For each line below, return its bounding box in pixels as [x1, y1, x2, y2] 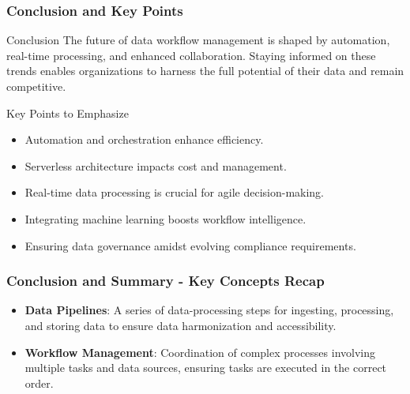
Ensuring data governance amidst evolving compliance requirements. [24, 237, 356, 253]
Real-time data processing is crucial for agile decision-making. [24, 184, 325, 201]
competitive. [6, 78, 66, 94]
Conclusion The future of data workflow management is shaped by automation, [6, 32, 390, 48]
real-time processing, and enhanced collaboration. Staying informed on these [6, 47, 376, 63]
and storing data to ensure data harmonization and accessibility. [24, 317, 337, 333]
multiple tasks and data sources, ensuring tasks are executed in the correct [24, 359, 387, 376]
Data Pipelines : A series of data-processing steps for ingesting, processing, [24, 302, 394, 318]
